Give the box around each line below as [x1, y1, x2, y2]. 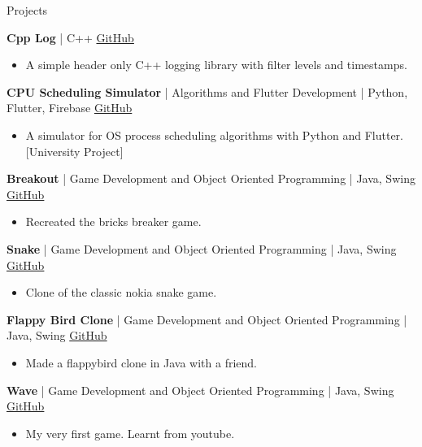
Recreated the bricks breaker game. [25, 213, 202, 230]
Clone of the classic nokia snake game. [25, 284, 217, 301]
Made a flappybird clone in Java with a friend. [25, 354, 257, 371]
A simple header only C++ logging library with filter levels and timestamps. [25, 56, 407, 73]
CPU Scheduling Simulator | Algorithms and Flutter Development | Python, [7, 83, 408, 100]
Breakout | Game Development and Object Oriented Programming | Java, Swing [7, 170, 415, 187]
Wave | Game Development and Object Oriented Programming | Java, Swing [7, 381, 394, 398]
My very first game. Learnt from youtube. [25, 424, 235, 441]
